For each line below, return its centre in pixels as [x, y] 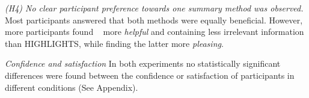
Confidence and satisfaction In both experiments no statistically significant [143, 63]
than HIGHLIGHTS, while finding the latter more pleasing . [114, 43]
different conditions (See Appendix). [72, 87]
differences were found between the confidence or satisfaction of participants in [150, 75]
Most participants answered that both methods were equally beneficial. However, [154, 20]
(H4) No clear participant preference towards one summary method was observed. [154, 8]
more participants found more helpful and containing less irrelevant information [154, 32]
